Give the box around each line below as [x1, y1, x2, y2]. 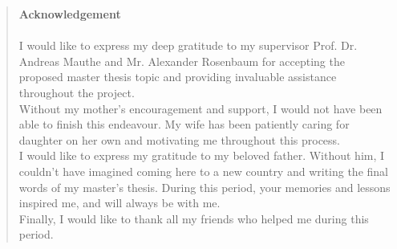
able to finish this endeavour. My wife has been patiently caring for [18, 116, 350, 133]
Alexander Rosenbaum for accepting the [148, 52, 345, 69]
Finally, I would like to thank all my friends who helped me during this [18, 210, 369, 227]
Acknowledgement [18, 6, 121, 22]
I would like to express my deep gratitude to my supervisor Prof [18, 37, 334, 54]
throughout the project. [18, 84, 135, 100]
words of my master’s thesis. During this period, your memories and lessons [18, 178, 391, 195]
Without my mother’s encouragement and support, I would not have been [18, 100, 383, 116]
